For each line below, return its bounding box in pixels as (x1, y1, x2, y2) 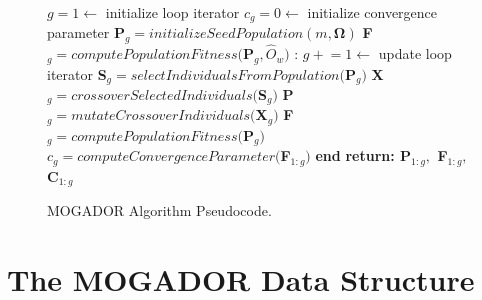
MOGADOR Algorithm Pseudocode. (47, 200, 272, 221)
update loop (378, 43, 452, 64)
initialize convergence (307, 2, 438, 22)
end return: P (315, 145, 412, 166)
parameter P (47, 22, 125, 43)
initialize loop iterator (105, 2, 240, 22)
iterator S (47, 63, 107, 84)
